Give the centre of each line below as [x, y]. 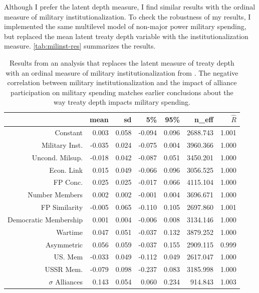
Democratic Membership [45, 219]
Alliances [69, 282]
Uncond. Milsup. [57, 157]
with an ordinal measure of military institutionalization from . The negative [122, 72]
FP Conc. [68, 182]
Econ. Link [66, 170]
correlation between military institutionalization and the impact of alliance [122, 82]
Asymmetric [64, 244]
